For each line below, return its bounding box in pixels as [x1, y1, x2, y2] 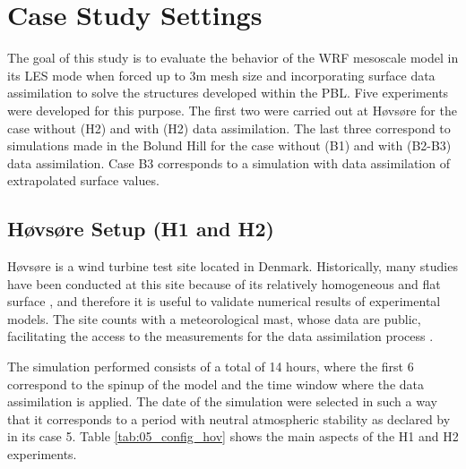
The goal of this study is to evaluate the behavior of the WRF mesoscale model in [7, 48, 459, 67]
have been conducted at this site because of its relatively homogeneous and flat [7, 274, 441, 293]
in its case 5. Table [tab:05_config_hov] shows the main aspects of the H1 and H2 [7, 427, 459, 446]
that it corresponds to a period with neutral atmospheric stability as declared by [7, 409, 451, 428]
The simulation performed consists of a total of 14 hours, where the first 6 [7, 357, 414, 376]
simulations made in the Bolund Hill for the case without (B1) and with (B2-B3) [7, 136, 452, 155]
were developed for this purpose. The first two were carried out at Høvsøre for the [7, 100, 457, 119]
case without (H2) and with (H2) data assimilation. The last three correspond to [7, 118, 451, 137]
